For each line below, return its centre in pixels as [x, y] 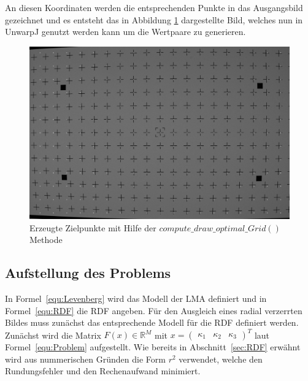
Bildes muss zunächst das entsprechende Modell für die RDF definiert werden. [152, 322]
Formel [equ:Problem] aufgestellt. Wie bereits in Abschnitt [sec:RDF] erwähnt [153, 347]
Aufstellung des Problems [88, 273]
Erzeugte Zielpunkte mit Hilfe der [93, 227]
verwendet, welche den [221, 359]
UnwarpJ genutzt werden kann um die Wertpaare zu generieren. [125, 32]
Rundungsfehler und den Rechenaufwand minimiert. [103, 371]
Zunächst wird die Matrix [53, 335]
